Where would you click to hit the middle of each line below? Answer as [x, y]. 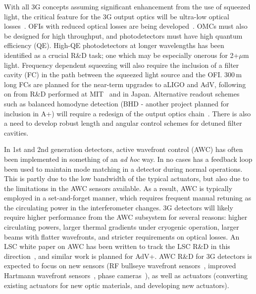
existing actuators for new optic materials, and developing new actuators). [117, 285]
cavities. [16, 132]
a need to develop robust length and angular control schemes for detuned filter [123, 123]
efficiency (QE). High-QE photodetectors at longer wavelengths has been [114, 45]
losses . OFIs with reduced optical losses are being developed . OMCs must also [126, 26]
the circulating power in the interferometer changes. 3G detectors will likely [119, 207]
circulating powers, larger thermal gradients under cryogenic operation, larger [122, 227]
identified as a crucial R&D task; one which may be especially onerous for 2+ [122, 55]
